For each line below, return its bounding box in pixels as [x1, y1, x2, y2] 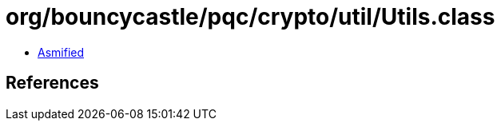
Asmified [38, 45, 85, 59]
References [6, 73, 99, 93]
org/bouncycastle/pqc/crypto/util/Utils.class [6, 3, 495, 30]
